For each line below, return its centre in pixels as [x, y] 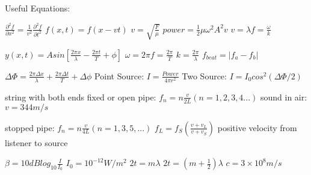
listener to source [36, 142]
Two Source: [204, 75]
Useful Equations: [38, 8]
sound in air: [284, 97]
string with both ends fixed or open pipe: [81, 97]
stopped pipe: [30, 127]
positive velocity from [257, 127]
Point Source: [119, 75]
